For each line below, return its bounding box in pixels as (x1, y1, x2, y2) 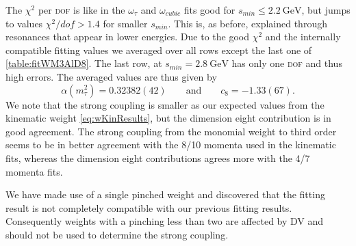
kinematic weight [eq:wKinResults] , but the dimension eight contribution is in (5, 111, 331, 125)
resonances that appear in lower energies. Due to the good (5, 29, 250, 44)
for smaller (103, 16, 148, 30)
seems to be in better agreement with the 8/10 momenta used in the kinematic (5, 137, 336, 152)
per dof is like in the (38, 3, 125, 16)
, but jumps (301, 3, 351, 16)
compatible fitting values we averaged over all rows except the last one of (5, 42, 312, 57)
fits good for (183, 3, 236, 16)
